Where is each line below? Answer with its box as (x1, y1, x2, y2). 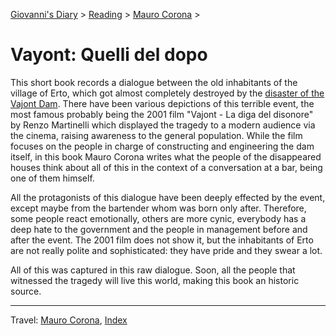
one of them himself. (10, 172, 95, 184)
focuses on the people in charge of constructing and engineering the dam (10, 140, 315, 152)
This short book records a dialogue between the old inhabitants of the (10, 76, 298, 88)
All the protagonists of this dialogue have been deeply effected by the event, (10, 191, 326, 203)
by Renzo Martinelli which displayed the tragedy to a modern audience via (10, 119, 316, 131)
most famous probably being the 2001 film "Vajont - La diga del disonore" (10, 108, 314, 120)
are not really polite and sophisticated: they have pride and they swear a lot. (10, 244, 323, 256)
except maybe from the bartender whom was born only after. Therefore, (10, 202, 307, 214)
